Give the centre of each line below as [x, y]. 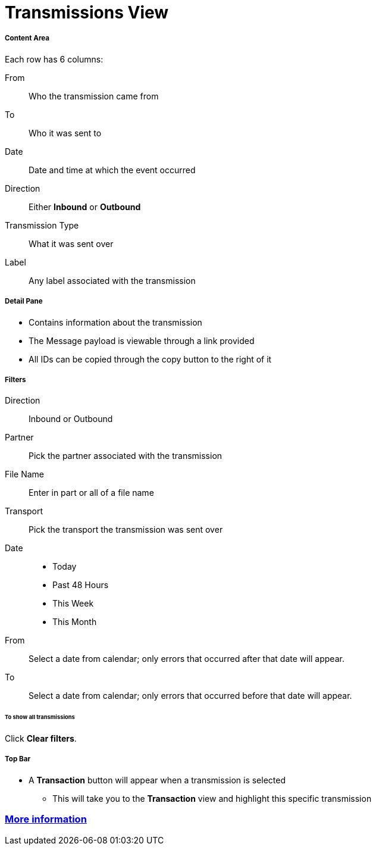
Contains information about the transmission [115, 322]
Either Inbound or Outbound [85, 207]
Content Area [27, 38]
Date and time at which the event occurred [112, 170]
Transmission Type [42, 225]
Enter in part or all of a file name [91, 493]
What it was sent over [71, 243]
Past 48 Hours [81, 585]
